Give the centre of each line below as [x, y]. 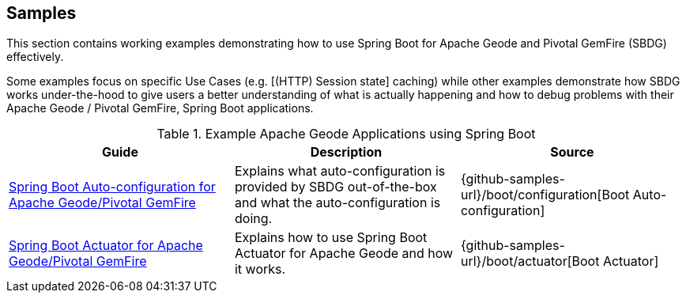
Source [572, 152]
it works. [260, 269]
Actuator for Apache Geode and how [344, 254]
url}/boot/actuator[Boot [530, 261]
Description [346, 152]
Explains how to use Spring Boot [331, 238]
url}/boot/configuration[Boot [545, 195]
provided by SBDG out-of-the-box [335, 187]
